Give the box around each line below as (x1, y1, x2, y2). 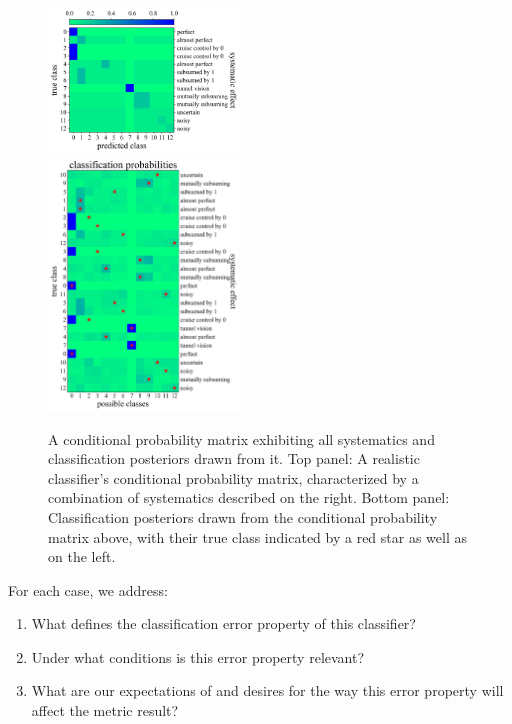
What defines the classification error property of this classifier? (31, 613, 416, 634)
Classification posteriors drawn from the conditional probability (48, 506, 438, 527)
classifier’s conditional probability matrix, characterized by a (48, 467, 419, 488)
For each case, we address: (8, 579, 168, 600)
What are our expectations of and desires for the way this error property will (31, 680, 504, 701)
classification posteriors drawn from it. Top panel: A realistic (48, 448, 420, 469)
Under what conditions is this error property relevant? (31, 646, 365, 667)
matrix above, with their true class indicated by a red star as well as (48, 526, 467, 547)
